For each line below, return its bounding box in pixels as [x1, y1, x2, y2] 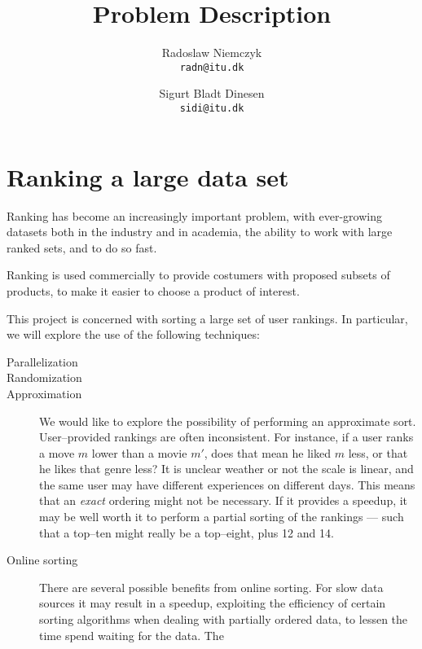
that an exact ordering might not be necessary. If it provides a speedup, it [39, 492, 408, 509]
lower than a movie [91, 444, 187, 461]
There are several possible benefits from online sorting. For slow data [39, 578, 384, 595]
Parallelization [7, 353, 78, 370]
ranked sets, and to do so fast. [7, 239, 157, 256]
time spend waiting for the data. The [39, 626, 224, 643]
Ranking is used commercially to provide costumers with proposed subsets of [7, 266, 390, 283]
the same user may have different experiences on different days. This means [39, 476, 415, 493]
